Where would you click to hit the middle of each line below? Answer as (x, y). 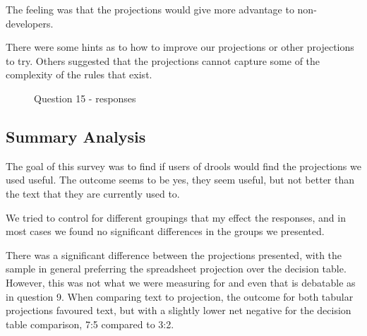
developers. (30, 23)
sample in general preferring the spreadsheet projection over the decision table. (176, 269)
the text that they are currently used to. (93, 193)
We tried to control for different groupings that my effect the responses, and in (176, 217)
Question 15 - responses (85, 98)
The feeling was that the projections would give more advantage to (150, 9)
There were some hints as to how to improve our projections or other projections (180, 47)
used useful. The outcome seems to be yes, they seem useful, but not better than (180, 180)
